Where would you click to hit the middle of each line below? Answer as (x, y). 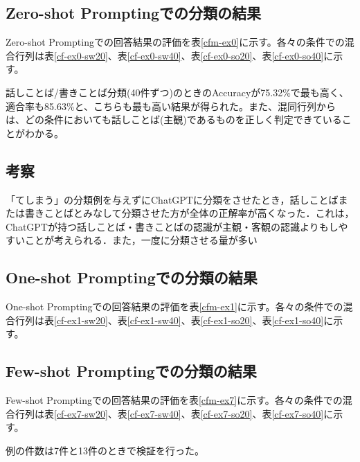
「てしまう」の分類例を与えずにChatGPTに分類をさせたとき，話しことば (172, 199)
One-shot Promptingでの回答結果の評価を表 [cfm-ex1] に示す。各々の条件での (174, 306)
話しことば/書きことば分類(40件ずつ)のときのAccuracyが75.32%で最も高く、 (177, 92)
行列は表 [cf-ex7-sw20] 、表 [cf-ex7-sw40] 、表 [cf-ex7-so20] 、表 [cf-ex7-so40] (169, 413)
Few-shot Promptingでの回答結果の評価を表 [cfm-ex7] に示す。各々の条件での (174, 400)
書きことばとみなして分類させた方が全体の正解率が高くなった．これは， (189, 213)
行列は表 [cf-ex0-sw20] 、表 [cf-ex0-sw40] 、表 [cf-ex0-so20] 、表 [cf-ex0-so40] (169, 55)
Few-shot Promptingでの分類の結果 (131, 371)
